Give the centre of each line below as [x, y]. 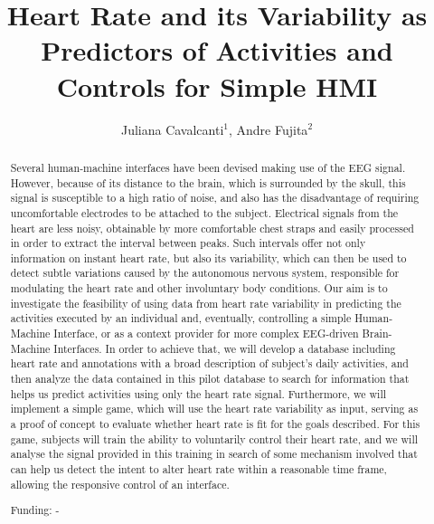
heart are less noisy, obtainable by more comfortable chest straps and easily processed [212, 228]
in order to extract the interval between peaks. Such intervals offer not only [188, 243]
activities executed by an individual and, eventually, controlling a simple [181, 318]
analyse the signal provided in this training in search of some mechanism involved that [214, 454]
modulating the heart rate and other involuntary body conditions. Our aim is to [199, 288]
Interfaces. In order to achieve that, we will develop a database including [225, 348]
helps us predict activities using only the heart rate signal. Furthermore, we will [198, 393]
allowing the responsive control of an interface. [120, 484]
